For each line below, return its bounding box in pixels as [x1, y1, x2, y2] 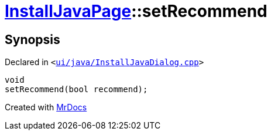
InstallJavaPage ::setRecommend [5, 1, 267, 21]
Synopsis [5, 32, 60, 47]
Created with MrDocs [5, 102, 87, 113]
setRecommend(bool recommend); [5, 85, 148, 95]
